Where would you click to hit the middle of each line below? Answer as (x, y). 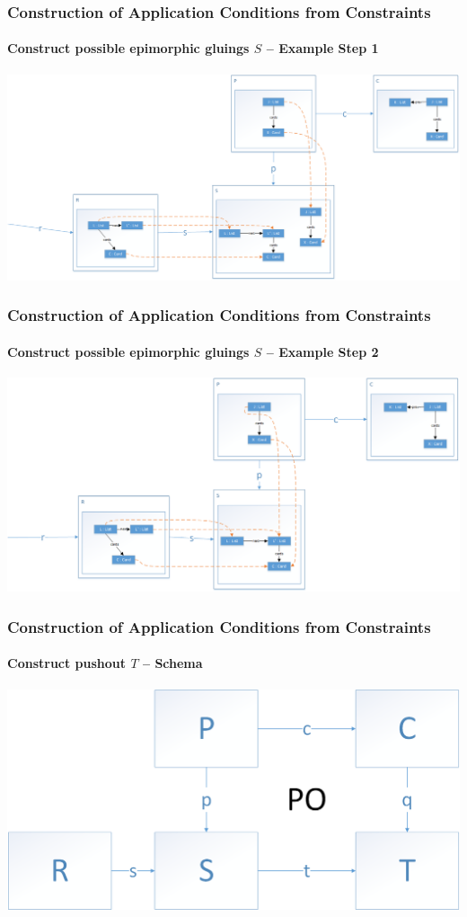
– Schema (172, 663)
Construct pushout (67, 663)
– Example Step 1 (322, 48)
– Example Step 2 (322, 351)
